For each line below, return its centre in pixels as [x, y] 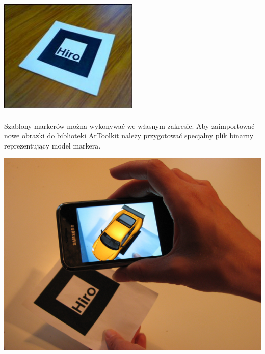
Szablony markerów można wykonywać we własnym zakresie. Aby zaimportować [129, 125]
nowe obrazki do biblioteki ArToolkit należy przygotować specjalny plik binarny [129, 136]
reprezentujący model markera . [52, 145]
